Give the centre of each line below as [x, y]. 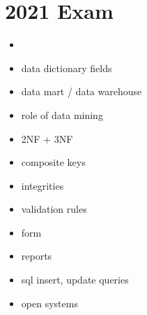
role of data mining [62, 114]
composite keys [53, 162]
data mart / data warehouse [82, 91]
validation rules [54, 209]
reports [37, 256]
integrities [42, 185]
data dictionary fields [67, 68]
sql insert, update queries [75, 280]
